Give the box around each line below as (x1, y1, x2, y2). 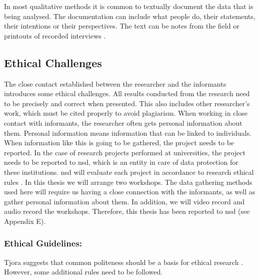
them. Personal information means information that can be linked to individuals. (4, 127, 251, 138)
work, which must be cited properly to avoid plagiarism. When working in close (4, 108, 247, 118)
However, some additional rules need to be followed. (4, 266, 163, 277)
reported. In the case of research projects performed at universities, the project (4, 147, 245, 157)
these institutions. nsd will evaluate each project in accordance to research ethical (4, 166, 254, 177)
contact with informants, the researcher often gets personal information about (4, 117, 242, 128)
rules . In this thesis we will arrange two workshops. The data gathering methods (4, 176, 252, 187)
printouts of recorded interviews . (4, 30, 106, 41)
